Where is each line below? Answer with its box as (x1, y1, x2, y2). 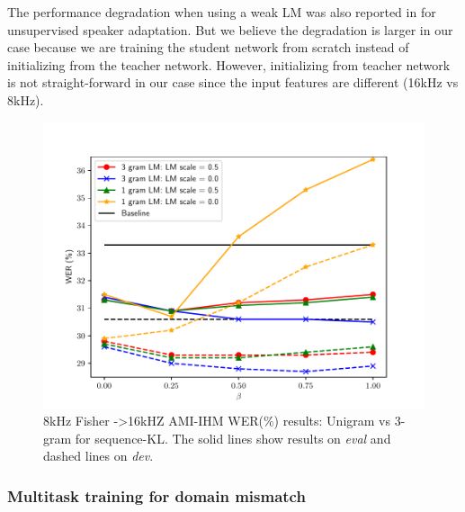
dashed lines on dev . (43, 446, 154, 465)
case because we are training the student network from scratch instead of (7, 38, 409, 57)
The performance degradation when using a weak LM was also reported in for (7, 3, 436, 21)
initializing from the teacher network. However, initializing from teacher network (7, 55, 451, 74)
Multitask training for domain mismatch (7, 484, 306, 507)
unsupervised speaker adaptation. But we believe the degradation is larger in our (7, 20, 453, 39)
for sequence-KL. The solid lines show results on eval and (75, 428, 391, 447)
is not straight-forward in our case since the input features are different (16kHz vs (7, 73, 459, 92)
